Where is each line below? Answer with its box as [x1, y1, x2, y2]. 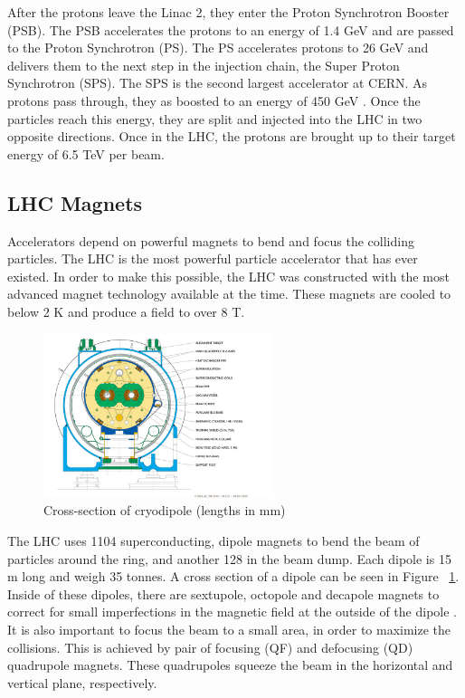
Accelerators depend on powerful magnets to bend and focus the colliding [7, 231, 414, 250]
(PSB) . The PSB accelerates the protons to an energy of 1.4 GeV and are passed [7, 20, 454, 39]
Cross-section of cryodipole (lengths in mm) [43, 501, 286, 520]
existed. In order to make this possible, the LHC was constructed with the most [7, 266, 450, 285]
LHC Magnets [7, 188, 143, 216]
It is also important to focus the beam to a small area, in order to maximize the [7, 620, 451, 639]
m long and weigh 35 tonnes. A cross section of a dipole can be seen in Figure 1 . [7, 567, 460, 586]
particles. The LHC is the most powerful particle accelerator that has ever [7, 249, 418, 268]
